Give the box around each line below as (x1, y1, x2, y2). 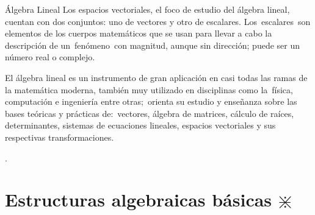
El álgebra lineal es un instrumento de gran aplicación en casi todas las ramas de (5, 71, 308, 83)
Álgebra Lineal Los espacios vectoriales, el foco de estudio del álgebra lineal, (5, 3, 290, 15)
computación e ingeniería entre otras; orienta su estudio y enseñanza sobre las (5, 95, 297, 108)
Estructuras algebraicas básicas (5, 187, 272, 212)
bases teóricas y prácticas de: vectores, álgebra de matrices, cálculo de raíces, (5, 107, 294, 119)
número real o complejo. (5, 51, 95, 63)
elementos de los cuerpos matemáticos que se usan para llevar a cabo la (5, 27, 272, 40)
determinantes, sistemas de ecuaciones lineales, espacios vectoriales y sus (5, 119, 276, 132)
